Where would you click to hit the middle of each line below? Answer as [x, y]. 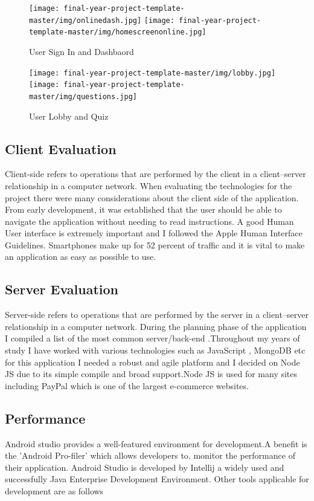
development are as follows [54, 491]
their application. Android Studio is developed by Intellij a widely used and [145, 467]
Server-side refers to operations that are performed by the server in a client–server [157, 315]
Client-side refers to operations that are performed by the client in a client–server [155, 174]
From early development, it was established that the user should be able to [143, 209]
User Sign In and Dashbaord [82, 51]
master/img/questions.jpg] [83, 96]
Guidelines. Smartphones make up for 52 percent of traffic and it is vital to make [155, 244]
